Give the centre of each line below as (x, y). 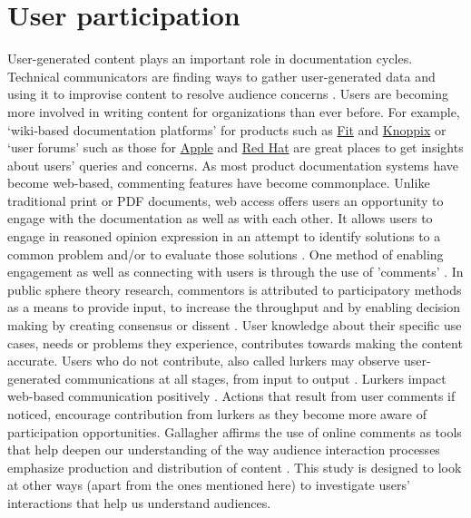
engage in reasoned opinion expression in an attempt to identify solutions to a (224, 236)
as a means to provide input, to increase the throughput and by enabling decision (234, 307)
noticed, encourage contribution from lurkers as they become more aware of (217, 414)
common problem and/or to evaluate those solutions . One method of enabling (226, 254)
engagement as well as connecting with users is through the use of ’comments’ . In (235, 272)
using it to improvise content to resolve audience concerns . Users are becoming (228, 94)
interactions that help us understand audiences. (139, 502)
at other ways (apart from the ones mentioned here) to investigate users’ (209, 485)
